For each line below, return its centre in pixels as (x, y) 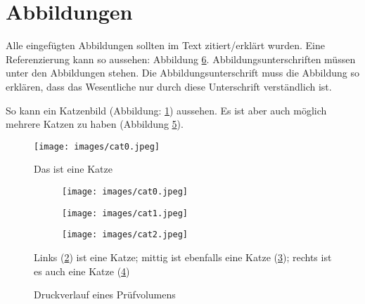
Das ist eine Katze (73, 169)
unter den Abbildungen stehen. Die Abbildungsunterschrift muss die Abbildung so (182, 73)
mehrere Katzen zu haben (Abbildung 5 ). (95, 124)
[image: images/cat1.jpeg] (125, 213)
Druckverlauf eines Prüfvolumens (105, 295)
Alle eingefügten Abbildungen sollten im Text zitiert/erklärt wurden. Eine (165, 45)
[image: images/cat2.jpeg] (125, 235)
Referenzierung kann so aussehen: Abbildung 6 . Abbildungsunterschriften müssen (181, 59)
